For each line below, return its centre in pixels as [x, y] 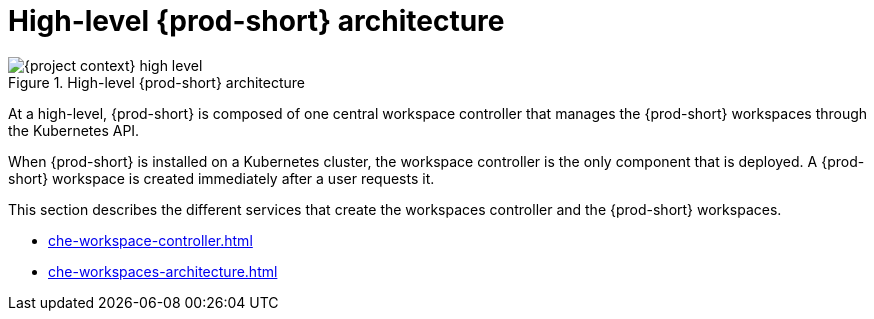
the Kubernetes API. [74, 130]
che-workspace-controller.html [150, 240]
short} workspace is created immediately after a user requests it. [221, 178]
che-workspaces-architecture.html [163, 271]
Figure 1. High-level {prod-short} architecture [157, 82]
